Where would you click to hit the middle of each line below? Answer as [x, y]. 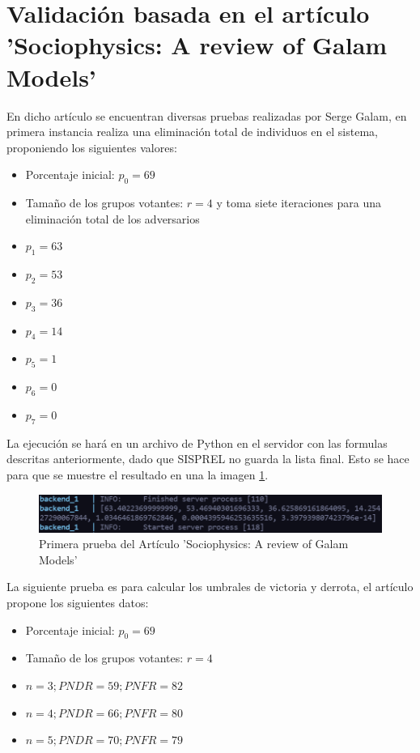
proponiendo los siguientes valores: [92, 147]
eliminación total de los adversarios [112, 218]
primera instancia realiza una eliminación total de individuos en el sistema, [192, 132]
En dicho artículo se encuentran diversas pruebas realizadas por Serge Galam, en [207, 115]
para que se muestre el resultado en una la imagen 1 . [138, 475]
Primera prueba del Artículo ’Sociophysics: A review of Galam [194, 544]
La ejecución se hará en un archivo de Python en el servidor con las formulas [197, 442]
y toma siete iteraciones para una [299, 203]
